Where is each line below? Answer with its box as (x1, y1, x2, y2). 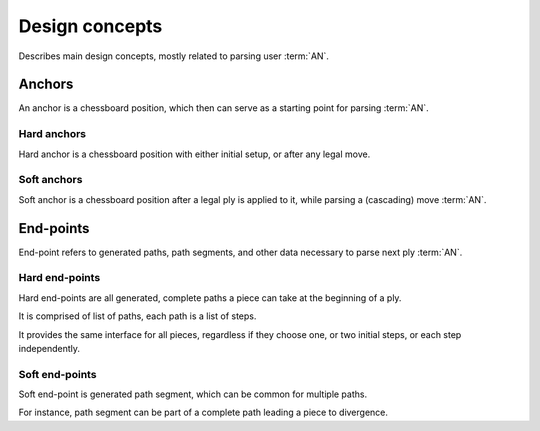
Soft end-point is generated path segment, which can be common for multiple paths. (18, 388, 368, 400)
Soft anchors (18, 173, 83, 187)
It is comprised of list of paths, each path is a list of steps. (18, 310, 257, 322)
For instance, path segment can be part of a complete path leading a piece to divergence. (18, 406, 389, 419)
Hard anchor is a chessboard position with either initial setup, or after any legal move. (18, 148, 371, 160)
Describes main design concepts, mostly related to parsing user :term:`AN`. (18, 50, 330, 62)
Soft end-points (18, 367, 97, 381)
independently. (18, 342, 80, 354)
